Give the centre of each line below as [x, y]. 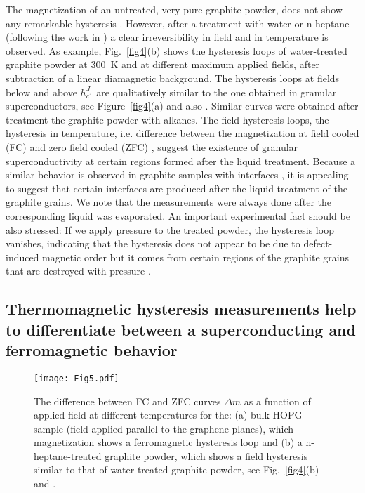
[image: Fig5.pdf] [77, 378]
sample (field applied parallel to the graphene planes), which [164, 428]
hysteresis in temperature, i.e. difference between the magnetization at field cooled [182, 133]
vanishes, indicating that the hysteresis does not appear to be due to [153, 243]
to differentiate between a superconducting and [181, 329]
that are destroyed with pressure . [78, 271]
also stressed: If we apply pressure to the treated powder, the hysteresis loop [170, 229]
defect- [318, 243]
